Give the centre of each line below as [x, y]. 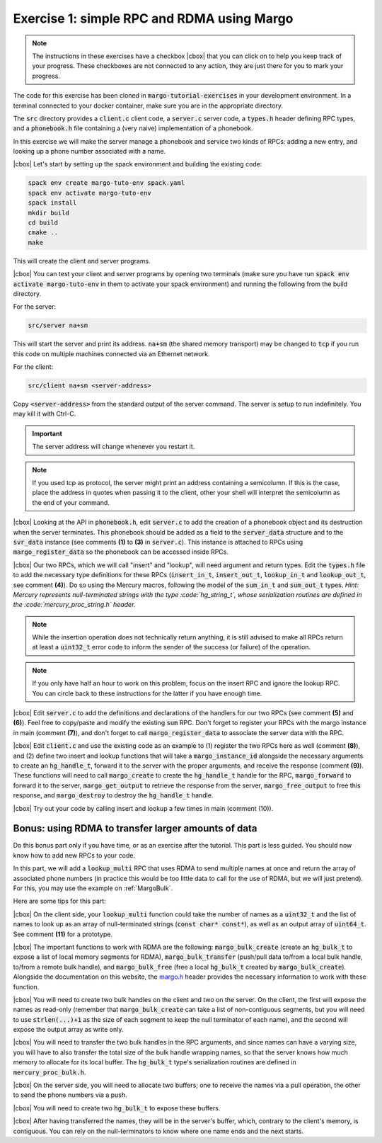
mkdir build [49, 213]
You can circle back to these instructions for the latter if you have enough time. [147, 693]
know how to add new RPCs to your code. [74, 855]
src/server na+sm [58, 325]
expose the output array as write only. [68, 1030]
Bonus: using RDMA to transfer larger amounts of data [135, 829]
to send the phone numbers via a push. [70, 1095]
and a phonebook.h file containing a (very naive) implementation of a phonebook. [133, 128]
